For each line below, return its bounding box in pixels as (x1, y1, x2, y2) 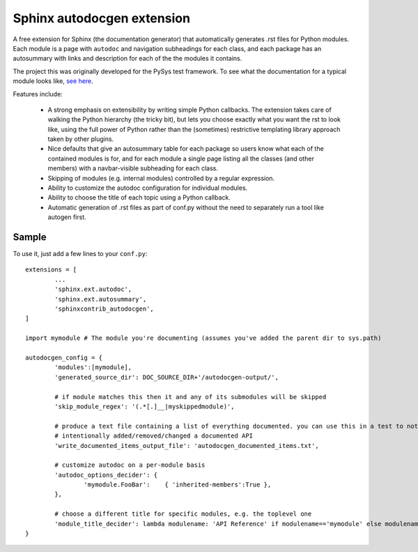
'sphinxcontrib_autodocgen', (54, 305, 155, 313)
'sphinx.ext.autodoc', (54, 285, 132, 293)
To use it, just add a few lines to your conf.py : (13, 250, 148, 258)
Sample (13, 231, 47, 243)
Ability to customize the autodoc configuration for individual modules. (47, 184, 248, 192)
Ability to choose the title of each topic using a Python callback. (47, 193, 231, 202)
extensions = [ (25, 266, 77, 274)
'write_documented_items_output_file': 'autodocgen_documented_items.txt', (54, 442, 320, 449)
